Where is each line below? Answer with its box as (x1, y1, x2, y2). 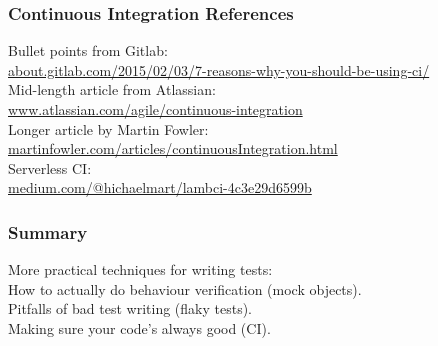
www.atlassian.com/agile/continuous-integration (8, 99, 303, 119)
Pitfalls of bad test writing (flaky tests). (8, 298, 253, 319)
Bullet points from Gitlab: (8, 40, 168, 61)
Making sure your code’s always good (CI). (8, 317, 271, 338)
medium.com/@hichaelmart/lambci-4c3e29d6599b (8, 177, 312, 198)
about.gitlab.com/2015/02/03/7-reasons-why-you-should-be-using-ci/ (8, 59, 430, 80)
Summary (8, 219, 88, 244)
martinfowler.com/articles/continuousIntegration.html (8, 138, 338, 159)
